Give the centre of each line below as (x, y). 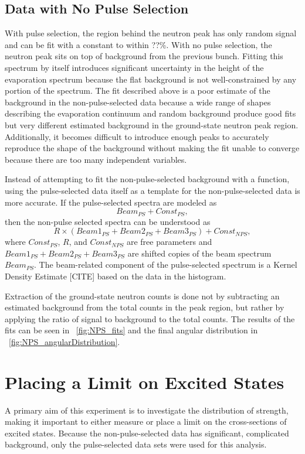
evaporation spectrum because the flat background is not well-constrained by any (151, 79)
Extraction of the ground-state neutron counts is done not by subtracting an (142, 296)
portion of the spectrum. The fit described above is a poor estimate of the (138, 91)
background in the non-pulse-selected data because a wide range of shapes (138, 102)
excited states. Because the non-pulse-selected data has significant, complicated (147, 433)
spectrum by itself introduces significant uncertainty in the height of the (134, 67)
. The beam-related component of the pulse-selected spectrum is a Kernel (165, 264)
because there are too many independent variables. (96, 159)
